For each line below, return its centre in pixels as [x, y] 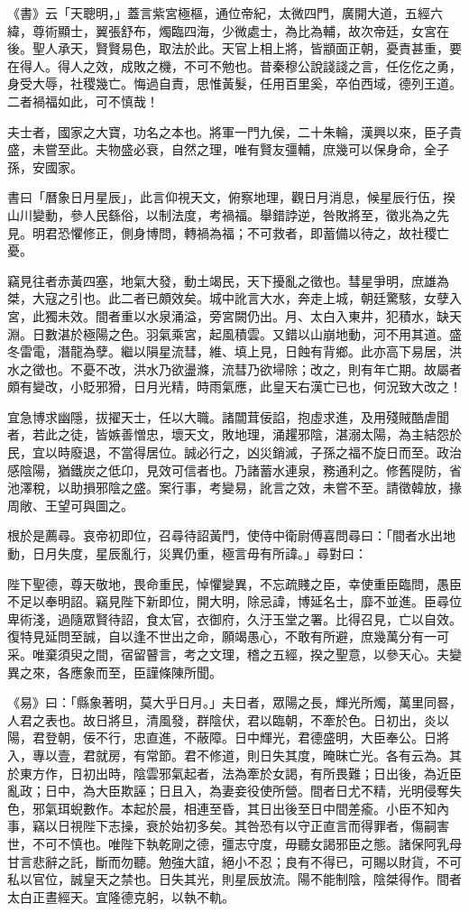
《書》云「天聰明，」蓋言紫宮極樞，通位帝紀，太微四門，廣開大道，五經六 [225, 13]
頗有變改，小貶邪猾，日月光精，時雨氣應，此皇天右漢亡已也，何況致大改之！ [234, 387]
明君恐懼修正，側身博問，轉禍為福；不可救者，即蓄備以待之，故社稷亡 [240, 232]
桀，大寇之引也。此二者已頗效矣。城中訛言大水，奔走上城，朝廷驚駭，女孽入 [234, 298]
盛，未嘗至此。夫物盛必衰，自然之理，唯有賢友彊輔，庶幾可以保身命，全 [222, 149]
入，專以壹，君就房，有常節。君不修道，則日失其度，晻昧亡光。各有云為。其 [234, 755]
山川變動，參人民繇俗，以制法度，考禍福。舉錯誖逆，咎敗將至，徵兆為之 [222, 214]
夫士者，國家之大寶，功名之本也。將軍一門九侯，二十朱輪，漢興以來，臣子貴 [234, 131]
